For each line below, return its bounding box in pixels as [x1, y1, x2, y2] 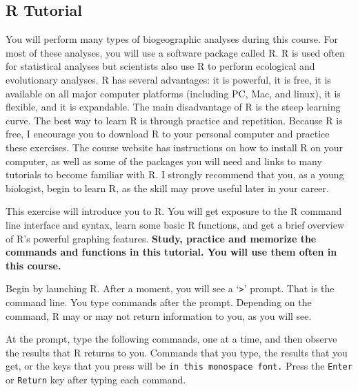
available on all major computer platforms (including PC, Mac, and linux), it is [6, 86, 341, 100]
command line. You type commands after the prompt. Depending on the [6, 294, 312, 309]
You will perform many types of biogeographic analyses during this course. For [6, 32, 338, 46]
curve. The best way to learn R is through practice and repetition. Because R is [6, 113, 343, 127]
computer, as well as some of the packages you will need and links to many [6, 153, 322, 168]
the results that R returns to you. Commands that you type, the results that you [6, 345, 348, 359]
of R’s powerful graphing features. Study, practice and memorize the [6, 231, 317, 245]
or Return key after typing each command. [6, 372, 186, 386]
